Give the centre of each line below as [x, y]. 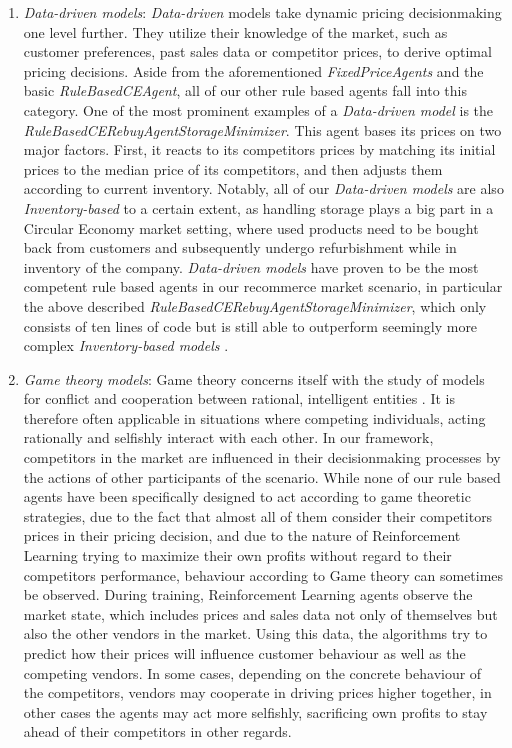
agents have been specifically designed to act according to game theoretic [247, 496]
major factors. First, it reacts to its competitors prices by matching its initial [259, 149]
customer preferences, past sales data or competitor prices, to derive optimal [257, 51]
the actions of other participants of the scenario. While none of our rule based [262, 476]
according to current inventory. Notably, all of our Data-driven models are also [263, 188]
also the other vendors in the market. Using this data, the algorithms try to [255, 633]
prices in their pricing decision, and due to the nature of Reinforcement [242, 535]
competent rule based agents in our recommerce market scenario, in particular [263, 286]
